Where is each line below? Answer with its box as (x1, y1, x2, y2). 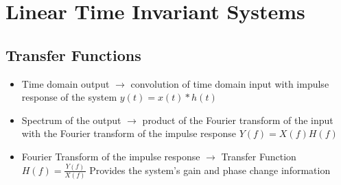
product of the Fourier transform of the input (142, 112, 333, 127)
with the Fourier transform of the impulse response (21, 126, 237, 140)
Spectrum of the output (21, 112, 121, 127)
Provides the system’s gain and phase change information (89, 162, 331, 177)
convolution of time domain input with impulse (130, 76, 329, 90)
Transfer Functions (5, 44, 141, 65)
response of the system (21, 90, 117, 104)
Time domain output (21, 76, 110, 90)
